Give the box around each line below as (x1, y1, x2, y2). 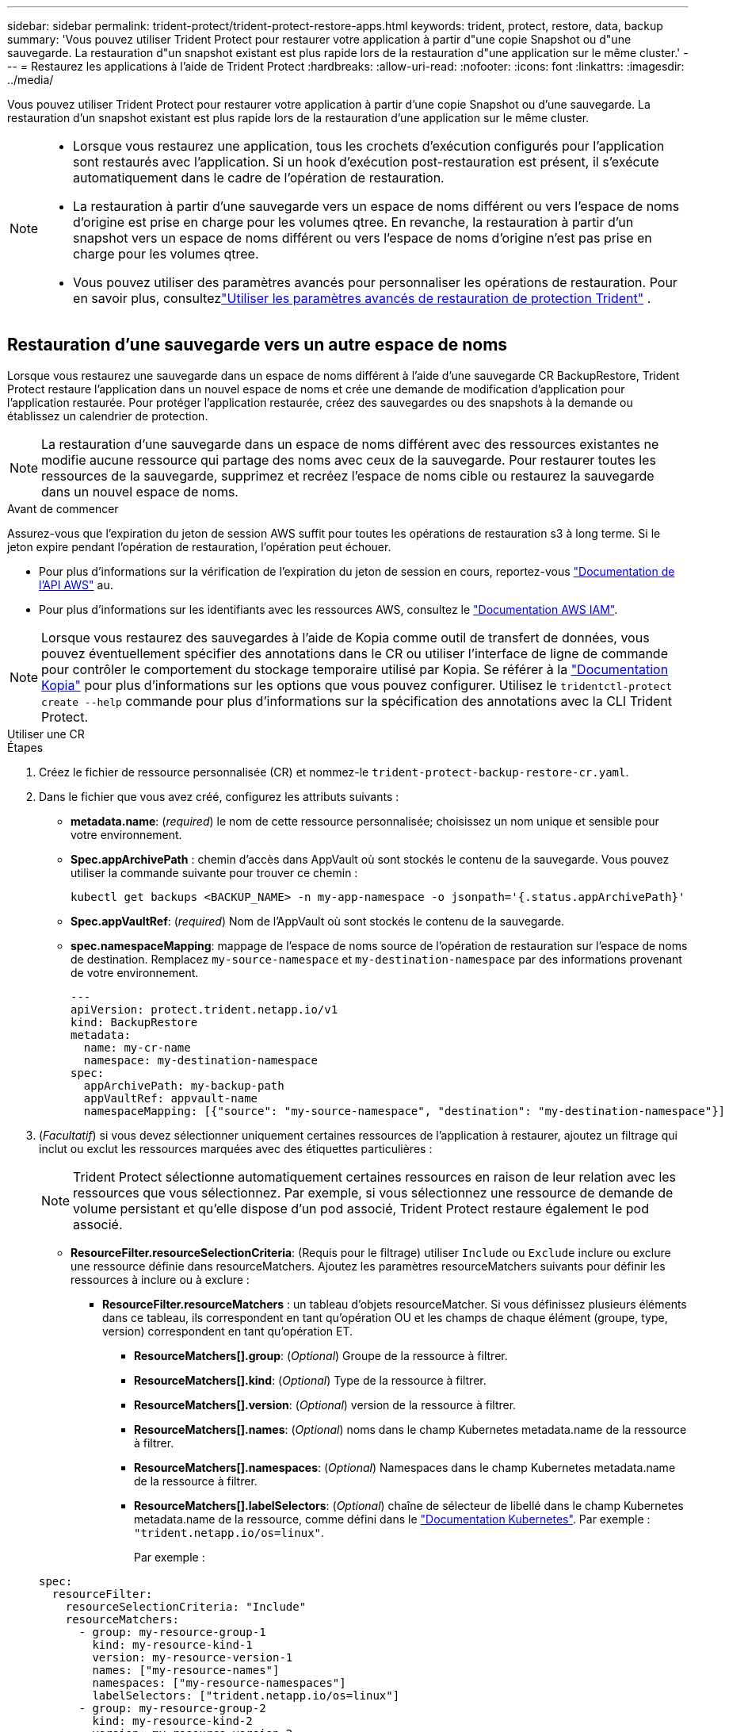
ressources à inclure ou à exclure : (71, 1272, 250, 1286)
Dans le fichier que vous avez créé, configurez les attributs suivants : (39, 789, 399, 803)
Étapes (7, 740, 44, 754)
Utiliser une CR (7, 726, 85, 741)
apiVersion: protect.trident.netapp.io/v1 (71, 1002, 338, 1016)
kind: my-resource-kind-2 (92, 1714, 253, 1727)
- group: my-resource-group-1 (78, 1625, 266, 1638)
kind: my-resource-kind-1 (92, 1638, 253, 1651)
